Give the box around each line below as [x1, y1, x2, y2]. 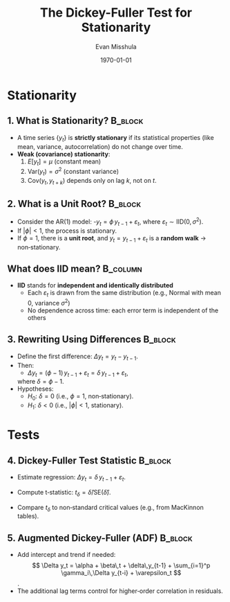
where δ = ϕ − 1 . [17, 378, 64, 386]
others [27, 313, 46, 321]
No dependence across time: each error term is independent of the [27, 306, 219, 315]
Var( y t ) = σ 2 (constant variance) [27, 166, 119, 177]
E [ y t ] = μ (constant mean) [27, 157, 102, 167]
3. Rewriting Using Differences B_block [7, 334, 176, 346]
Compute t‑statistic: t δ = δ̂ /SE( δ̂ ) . [17, 488, 111, 498]
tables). [17, 512, 39, 520]
